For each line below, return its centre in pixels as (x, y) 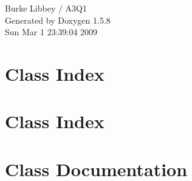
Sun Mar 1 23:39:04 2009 (51, 32)
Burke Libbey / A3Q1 (46, 8)
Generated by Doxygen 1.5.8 (58, 20)
